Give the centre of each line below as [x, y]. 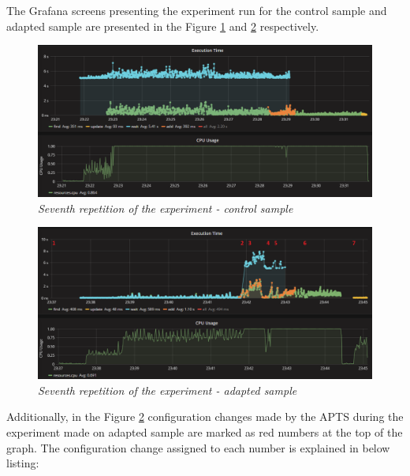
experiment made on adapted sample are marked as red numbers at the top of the [205, 432]
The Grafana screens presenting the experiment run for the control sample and [197, 10]
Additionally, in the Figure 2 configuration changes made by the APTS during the [205, 416]
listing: [23, 463]
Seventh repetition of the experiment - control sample [166, 208]
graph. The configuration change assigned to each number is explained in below [198, 447]
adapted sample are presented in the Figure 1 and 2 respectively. [163, 26]
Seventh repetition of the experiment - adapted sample [168, 390]
